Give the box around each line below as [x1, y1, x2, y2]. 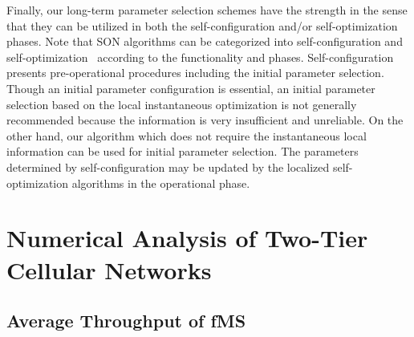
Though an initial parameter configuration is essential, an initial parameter [6, 79, 375, 96]
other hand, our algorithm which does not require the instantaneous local [6, 127, 367, 144]
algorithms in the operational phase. [71, 174, 250, 191]
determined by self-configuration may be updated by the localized [6, 158, 330, 175]
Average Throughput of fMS [6, 308, 246, 333]
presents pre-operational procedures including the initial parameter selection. [6, 64, 384, 81]
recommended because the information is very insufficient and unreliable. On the [6, 112, 404, 128]
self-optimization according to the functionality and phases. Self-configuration [6, 48, 394, 65]
